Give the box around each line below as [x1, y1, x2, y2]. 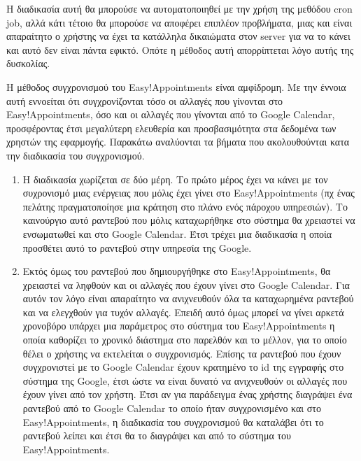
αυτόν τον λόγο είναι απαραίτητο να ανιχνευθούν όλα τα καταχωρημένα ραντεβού [22, 291, 354, 306]
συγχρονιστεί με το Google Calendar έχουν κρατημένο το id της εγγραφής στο [22, 360, 344, 374]
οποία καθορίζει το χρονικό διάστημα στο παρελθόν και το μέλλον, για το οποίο [22, 332, 347, 347]
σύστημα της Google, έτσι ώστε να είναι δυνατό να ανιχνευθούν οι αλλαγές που [22, 373, 348, 388]
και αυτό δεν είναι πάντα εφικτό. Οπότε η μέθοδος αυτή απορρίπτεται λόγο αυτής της [6, 42, 354, 57]
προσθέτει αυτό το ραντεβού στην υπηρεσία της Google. [22, 240, 252, 255]
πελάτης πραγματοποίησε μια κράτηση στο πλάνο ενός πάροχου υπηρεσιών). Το [22, 199, 348, 213]
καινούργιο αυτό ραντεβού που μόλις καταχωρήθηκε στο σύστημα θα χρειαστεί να [22, 213, 355, 227]
